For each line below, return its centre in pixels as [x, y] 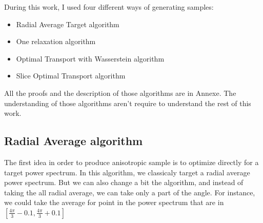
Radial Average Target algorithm [68, 24]
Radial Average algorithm [74, 141]
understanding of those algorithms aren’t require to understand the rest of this [128, 103]
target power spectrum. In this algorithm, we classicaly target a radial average [127, 172]
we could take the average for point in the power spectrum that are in [114, 202]
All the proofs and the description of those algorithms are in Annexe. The [120, 93]
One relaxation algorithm [56, 41]
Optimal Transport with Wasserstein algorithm [90, 58]
